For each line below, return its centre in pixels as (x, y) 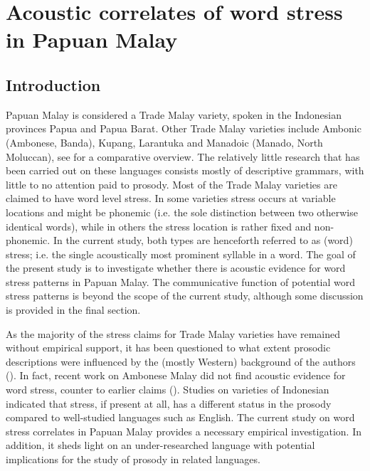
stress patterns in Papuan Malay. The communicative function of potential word (181, 281)
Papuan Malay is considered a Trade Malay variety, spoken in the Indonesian (174, 114)
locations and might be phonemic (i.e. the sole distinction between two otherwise (182, 212)
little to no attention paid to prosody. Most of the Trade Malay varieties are (171, 184)
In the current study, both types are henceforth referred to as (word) (203, 240)
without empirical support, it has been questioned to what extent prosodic (168, 348)
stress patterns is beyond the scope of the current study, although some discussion (185, 296)
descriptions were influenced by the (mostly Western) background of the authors (181, 361)
